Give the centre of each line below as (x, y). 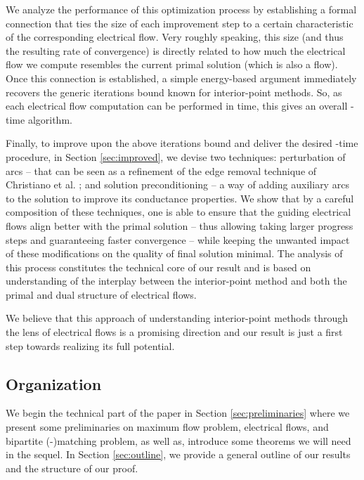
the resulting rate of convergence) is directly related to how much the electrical (176, 50)
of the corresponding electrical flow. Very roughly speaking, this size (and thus (175, 37)
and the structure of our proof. (72, 468)
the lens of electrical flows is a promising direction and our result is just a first (174, 332)
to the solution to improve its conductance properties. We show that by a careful (180, 198)
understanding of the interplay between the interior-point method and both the (176, 281)
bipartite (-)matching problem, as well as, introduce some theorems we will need (178, 440)
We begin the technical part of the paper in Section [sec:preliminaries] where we (178, 413)
